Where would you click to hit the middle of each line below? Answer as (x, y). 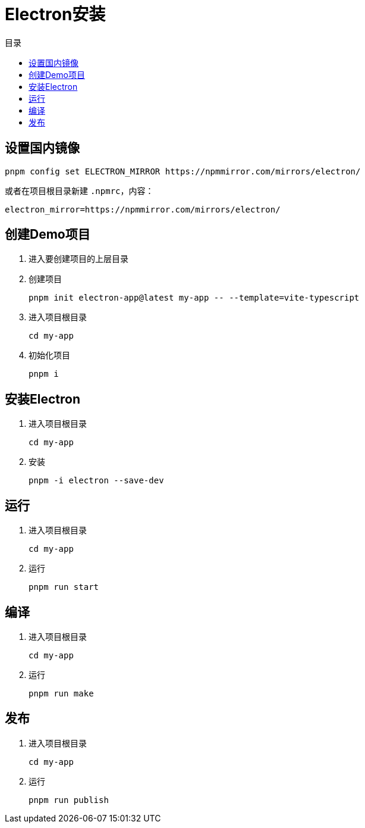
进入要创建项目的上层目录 (78, 259)
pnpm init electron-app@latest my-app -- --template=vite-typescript (194, 298)
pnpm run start (64, 587)
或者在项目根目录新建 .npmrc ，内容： (79, 190)
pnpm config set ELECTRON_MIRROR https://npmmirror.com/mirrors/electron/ (183, 171)
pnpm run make (61, 693)
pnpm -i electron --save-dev (96, 481)
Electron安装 (55, 14)
